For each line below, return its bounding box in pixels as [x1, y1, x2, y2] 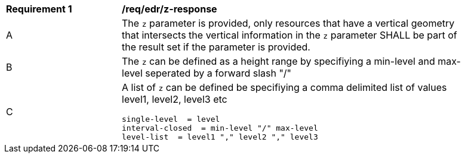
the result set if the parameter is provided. [122, 41, 310, 53]
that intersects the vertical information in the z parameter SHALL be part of [122, 29, 457, 41]
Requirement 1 [6, 3, 72, 15]
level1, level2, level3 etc [122, 93, 227, 105]
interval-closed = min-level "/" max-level [122, 124, 318, 132]
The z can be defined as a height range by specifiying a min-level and [122, 55, 435, 67]
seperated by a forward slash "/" [145, 67, 292, 79]
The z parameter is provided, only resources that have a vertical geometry [122, 17, 455, 29]
